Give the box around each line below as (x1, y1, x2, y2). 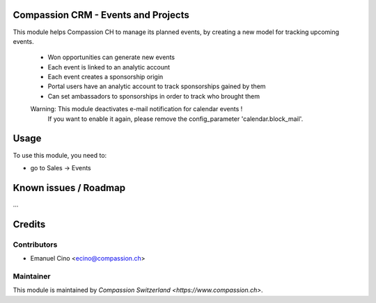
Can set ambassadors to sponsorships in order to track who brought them (47, 92, 260, 100)
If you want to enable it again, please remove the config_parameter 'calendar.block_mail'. (47, 115, 304, 123)
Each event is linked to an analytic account (47, 63, 171, 71)
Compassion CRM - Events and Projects (13, 9, 189, 21)
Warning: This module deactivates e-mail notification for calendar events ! (30, 105, 243, 113)
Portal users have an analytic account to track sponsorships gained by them (47, 82, 266, 90)
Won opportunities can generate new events (47, 53, 175, 62)
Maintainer (13, 271, 51, 281)
